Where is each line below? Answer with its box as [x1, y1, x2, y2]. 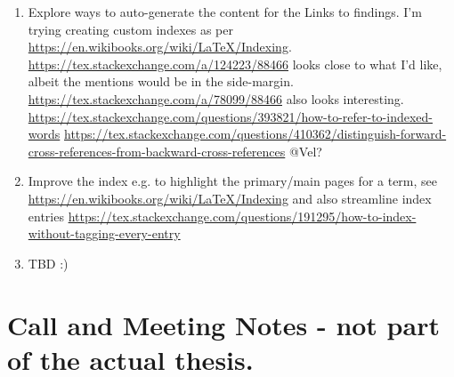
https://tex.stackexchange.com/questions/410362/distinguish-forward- [63, 124, 447, 143]
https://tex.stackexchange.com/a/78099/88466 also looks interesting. [28, 89, 404, 108]
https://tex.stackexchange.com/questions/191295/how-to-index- [68, 206, 417, 225]
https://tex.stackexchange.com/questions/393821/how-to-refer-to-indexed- [28, 107, 433, 125]
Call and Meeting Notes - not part [7, 306, 440, 342]
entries [28, 206, 64, 225]
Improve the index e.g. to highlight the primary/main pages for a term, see [28, 172, 438, 190]
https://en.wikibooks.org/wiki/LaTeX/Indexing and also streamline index [28, 188, 432, 207]
